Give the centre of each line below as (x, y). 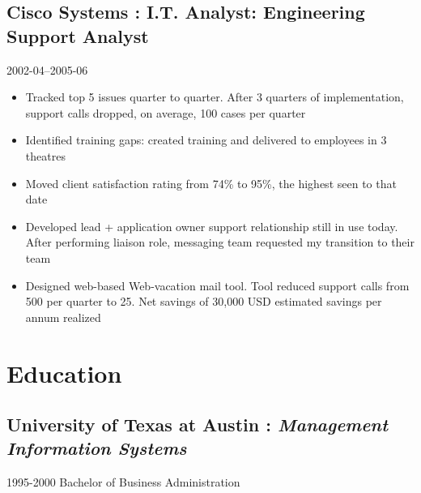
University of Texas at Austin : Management (198, 424)
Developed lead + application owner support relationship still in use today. (212, 226)
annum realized (63, 317)
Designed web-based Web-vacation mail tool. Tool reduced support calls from (217, 285)
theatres (45, 155)
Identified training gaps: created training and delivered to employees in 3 (206, 140)
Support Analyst (78, 35)
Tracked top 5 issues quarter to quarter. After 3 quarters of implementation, (215, 97)
